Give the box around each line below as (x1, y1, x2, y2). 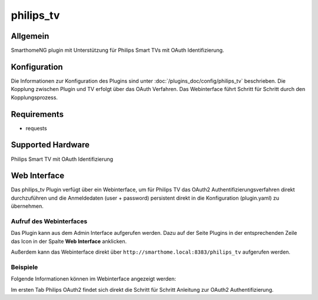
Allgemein (11, 31, 49, 41)
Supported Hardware (11, 140, 90, 150)
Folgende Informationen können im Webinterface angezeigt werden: (11, 275, 177, 282)
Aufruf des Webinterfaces (11, 217, 88, 225)
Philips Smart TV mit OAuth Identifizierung (11, 156, 114, 163)
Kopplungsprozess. (11, 94, 58, 101)
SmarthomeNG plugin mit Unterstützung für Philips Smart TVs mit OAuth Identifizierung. (11, 47, 224, 54)
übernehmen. (11, 203, 44, 210)
